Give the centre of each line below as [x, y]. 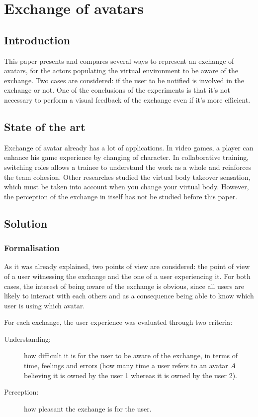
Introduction [37, 40]
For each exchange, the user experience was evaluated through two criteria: [118, 322]
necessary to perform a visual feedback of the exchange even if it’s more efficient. [127, 99]
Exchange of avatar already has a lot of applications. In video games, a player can [129, 147]
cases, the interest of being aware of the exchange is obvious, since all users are [124, 286]
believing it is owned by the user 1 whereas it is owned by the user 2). [131, 375]
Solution [26, 223]
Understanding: [27, 339]
